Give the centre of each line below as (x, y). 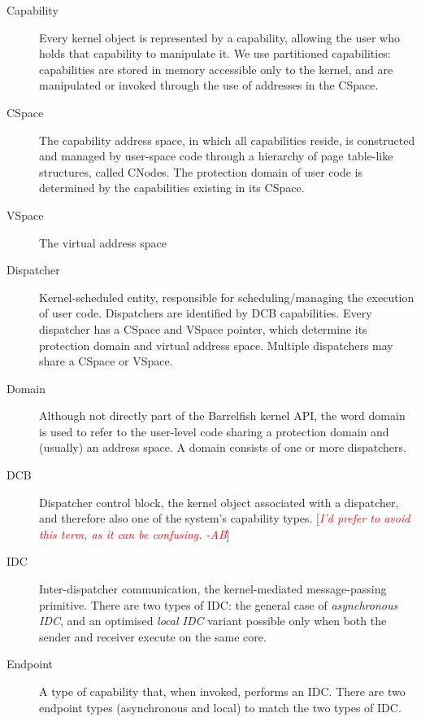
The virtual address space (103, 242)
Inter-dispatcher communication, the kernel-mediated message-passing (213, 589)
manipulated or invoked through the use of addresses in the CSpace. (209, 85)
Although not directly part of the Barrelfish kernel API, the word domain (222, 416)
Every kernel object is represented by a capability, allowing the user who (219, 37)
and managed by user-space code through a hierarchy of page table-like (216, 156)
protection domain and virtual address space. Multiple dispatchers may (216, 345)
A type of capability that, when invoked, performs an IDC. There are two (222, 691)
